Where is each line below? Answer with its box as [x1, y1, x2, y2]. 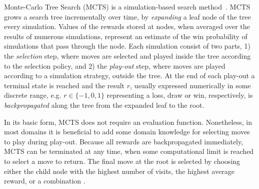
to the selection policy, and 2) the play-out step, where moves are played [4, 60, 225, 71]
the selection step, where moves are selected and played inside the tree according [4, 50, 251, 61]
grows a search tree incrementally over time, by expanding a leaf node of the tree [4, 11, 251, 22]
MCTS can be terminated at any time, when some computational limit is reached [4, 146, 254, 156]
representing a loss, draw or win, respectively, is [106, 90, 253, 100]
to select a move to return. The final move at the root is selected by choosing [4, 155, 240, 166]
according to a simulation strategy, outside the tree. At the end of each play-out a [4, 70, 255, 81]
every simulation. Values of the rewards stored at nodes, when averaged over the [4, 21, 250, 32]
